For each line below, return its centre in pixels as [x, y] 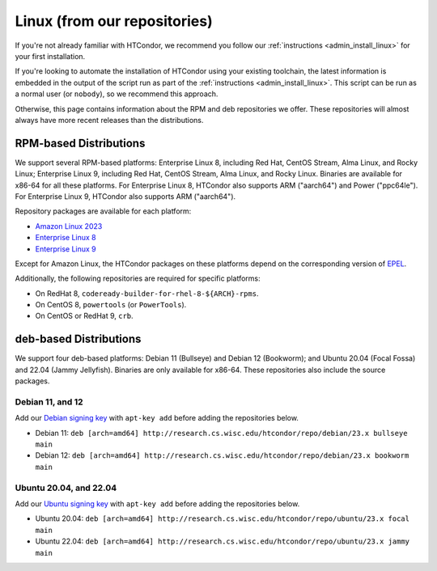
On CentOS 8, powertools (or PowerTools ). [111, 305]
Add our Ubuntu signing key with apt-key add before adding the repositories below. [157, 504]
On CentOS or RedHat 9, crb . [84, 316]
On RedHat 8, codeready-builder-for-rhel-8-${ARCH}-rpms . [147, 293]
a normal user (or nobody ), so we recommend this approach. [117, 94]
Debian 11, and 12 [49, 402]
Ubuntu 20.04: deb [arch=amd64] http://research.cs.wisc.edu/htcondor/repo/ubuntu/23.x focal [223, 518]
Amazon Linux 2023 [69, 226]
